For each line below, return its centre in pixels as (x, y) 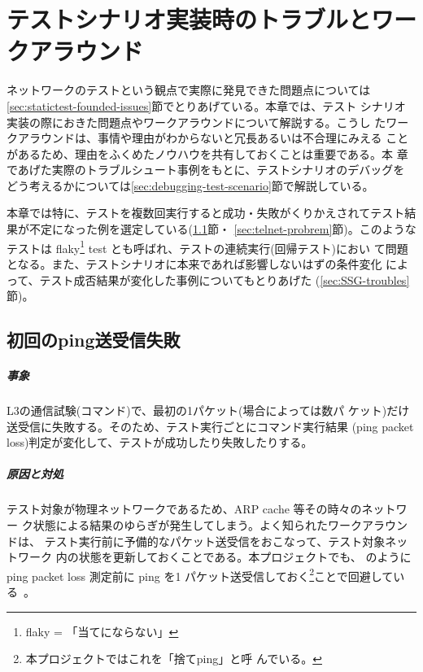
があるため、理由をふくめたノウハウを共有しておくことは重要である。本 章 (207, 153)
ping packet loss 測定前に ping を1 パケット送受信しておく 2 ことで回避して (200, 574)
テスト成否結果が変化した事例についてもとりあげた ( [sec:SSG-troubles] (225, 279)
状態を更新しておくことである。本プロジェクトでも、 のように (245, 557)
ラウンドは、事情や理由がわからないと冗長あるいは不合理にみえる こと (219, 138)
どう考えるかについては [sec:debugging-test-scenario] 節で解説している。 (190, 185)
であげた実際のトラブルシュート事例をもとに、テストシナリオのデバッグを (206, 170)
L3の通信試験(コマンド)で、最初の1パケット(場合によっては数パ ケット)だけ (208, 410)
